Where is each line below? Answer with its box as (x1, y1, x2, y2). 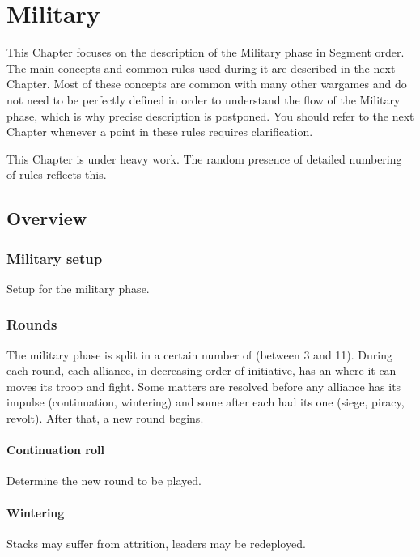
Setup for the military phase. (6, 279, 150, 296)
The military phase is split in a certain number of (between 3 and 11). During (6, 346, 392, 363)
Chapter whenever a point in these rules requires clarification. (6, 123, 313, 140)
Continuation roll (6, 441, 104, 458)
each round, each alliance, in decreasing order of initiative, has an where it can (6, 362, 397, 379)
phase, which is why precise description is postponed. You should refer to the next (6, 107, 414, 124)
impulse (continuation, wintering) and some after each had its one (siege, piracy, (6, 393, 405, 410)
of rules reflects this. (6, 166, 107, 183)
